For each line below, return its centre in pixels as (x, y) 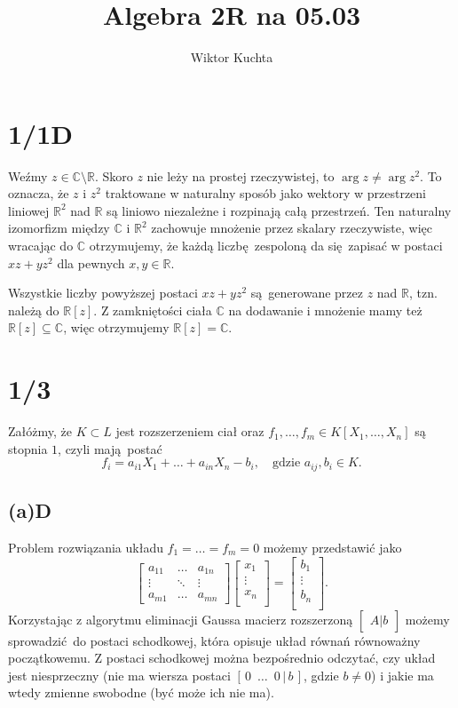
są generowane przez (307, 293)
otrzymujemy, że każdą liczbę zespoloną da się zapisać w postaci (266, 246)
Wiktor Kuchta (232, 57)
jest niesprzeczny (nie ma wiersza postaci (119, 675)
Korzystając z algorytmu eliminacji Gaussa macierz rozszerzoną (181, 619)
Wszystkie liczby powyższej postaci (103, 293)
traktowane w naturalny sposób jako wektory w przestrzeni (266, 193)
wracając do (41, 246)
